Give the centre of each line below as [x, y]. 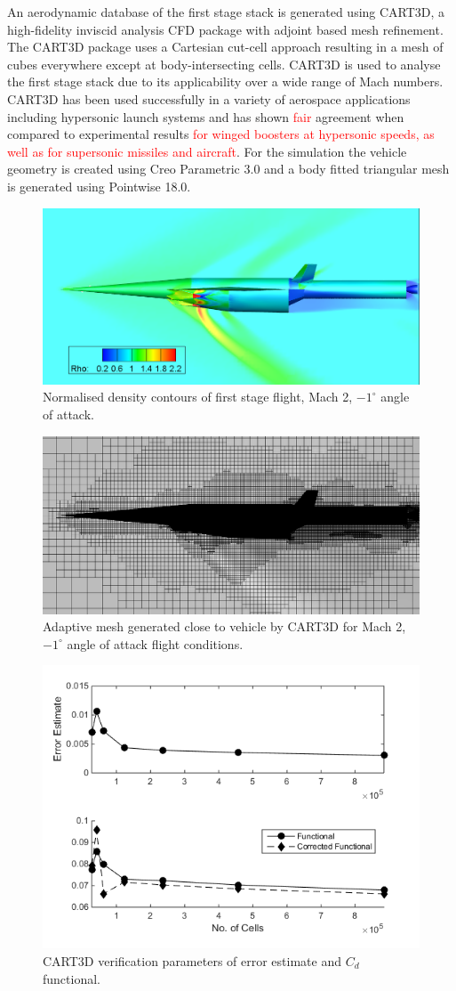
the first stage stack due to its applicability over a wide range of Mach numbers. [225, 81]
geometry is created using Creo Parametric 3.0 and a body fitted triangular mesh [228, 169]
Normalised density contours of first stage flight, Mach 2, [198, 397]
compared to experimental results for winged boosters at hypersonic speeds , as [221, 134]
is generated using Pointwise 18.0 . [99, 186]
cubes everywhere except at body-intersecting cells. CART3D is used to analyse [224, 64]
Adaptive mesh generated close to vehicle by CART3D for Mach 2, [224, 626]
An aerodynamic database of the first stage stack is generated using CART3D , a [226, 12]
